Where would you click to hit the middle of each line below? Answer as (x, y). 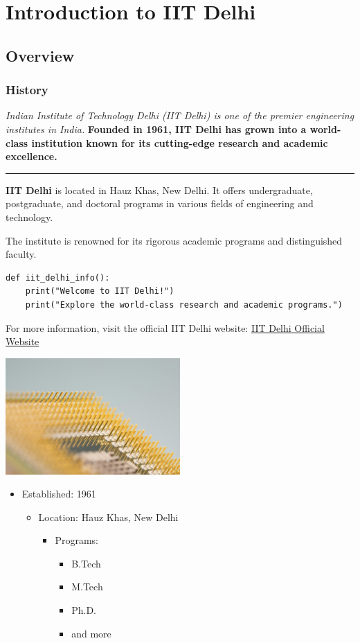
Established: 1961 (59, 494)
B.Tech (86, 563)
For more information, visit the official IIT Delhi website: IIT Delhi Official (165, 327)
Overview (40, 55)
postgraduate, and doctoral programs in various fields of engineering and (160, 203)
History (27, 90)
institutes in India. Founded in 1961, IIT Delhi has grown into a (156, 129)
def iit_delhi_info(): (58, 278)
